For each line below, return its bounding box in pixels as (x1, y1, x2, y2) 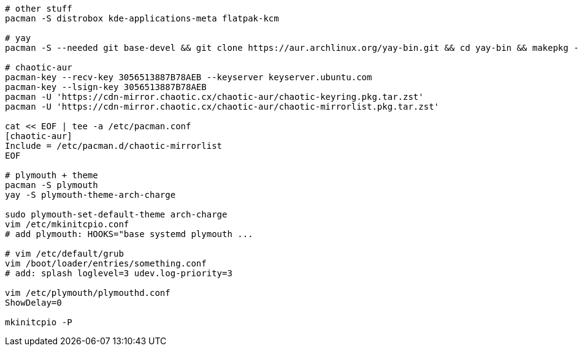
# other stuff (5, 4, 72, 13)
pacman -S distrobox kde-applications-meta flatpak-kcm (5, 13, 279, 23)
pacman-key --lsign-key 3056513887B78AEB (5, 82, 207, 92)
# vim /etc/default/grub (5, 249, 124, 259)
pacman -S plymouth (5, 180, 98, 190)
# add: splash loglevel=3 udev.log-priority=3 (5, 268, 232, 278)
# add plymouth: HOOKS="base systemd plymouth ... (5, 229, 253, 239)
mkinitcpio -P (5, 317, 72, 327)
